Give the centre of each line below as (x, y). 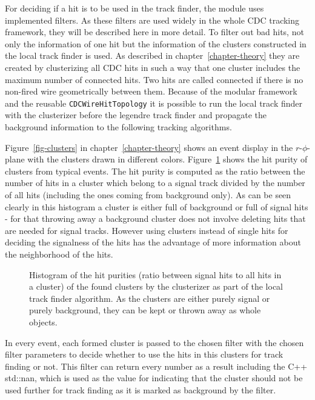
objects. (43, 322)
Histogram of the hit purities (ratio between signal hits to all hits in (155, 274)
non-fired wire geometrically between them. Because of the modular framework (151, 91)
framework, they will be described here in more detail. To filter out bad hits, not (154, 32)
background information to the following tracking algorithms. (118, 127)
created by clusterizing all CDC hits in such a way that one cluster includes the (153, 67)
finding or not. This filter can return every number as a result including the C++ (156, 366)
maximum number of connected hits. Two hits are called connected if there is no (154, 79)
